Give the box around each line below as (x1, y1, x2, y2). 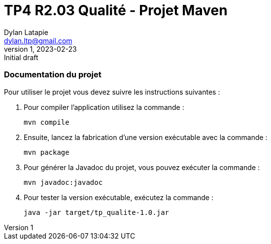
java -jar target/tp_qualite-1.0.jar (24, 208, 169, 216)
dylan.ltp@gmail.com (4, 36, 72, 45)
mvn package (24, 148, 69, 156)
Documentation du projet (4, 70, 102, 80)
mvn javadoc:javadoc (24, 178, 103, 186)
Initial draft (4, 53, 38, 62)
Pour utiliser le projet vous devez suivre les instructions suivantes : (4, 87, 220, 96)
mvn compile (24, 118, 69, 126)
